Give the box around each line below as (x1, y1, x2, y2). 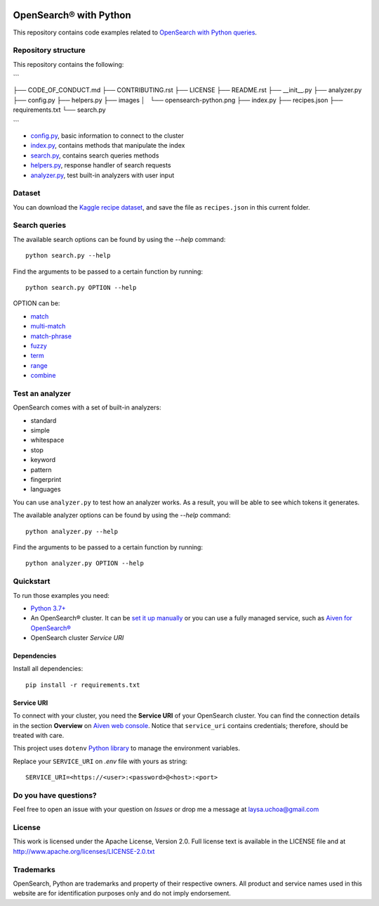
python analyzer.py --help (25, 528, 119, 535)
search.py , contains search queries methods (30, 151, 159, 160)
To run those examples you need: (13, 591, 110, 599)
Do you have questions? (13, 790, 98, 800)
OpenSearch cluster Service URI (30, 634, 124, 642)
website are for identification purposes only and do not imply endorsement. (13, 889, 232, 898)
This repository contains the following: (13, 60, 124, 68)
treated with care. (13, 732, 65, 740)
